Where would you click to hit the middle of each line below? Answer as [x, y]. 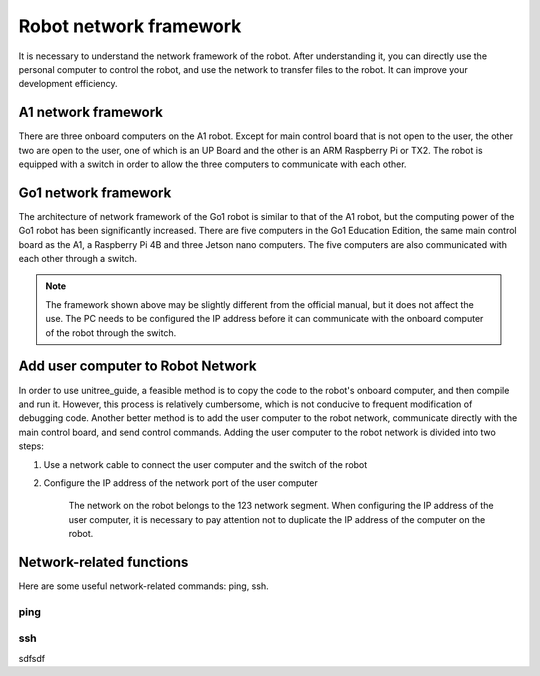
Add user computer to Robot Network [137, 366]
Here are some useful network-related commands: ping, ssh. [143, 586]
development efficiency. [68, 84]
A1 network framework [91, 112]
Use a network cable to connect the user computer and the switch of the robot [205, 464]
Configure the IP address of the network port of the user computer [181, 482]
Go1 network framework [95, 192]
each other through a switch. [78, 259]
